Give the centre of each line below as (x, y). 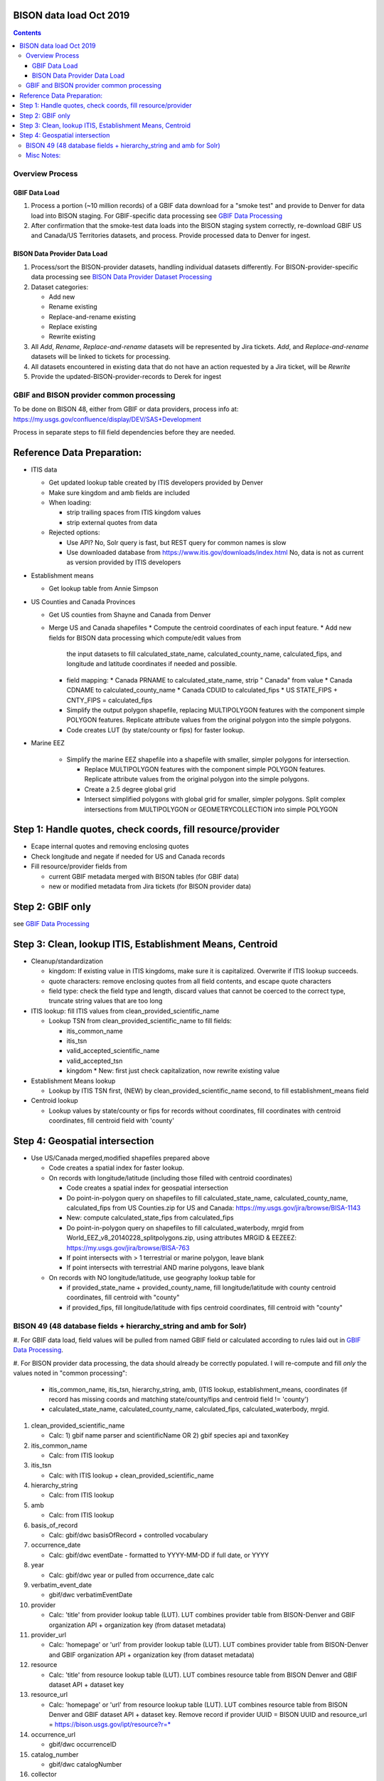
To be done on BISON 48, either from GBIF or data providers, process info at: (126, 409)
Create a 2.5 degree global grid (130, 789)
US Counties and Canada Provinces (83, 601)
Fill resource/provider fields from (79, 866)
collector (44, 1775)
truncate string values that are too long (106, 1001)
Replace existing (73, 327)
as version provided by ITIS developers (124, 562)
